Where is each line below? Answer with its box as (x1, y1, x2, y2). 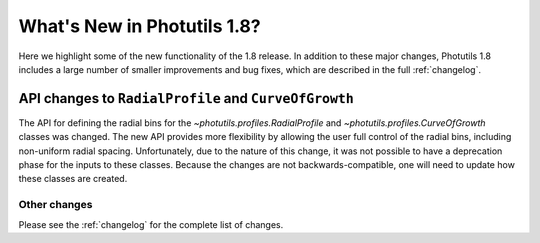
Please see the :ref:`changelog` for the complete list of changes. (18, 218, 284, 230)
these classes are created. (18, 173, 128, 185)
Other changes (18, 198, 93, 212)
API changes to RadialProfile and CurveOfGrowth (18, 90, 354, 107)
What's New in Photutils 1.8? (18, 15, 261, 37)
